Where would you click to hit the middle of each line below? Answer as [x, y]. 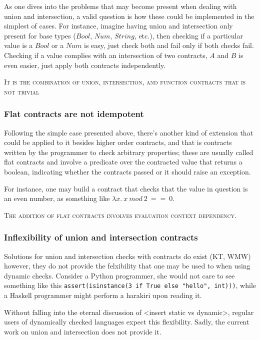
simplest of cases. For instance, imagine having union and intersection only [118, 26]
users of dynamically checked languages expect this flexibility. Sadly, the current [127, 322]
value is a [18, 45]
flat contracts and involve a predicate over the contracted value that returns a [123, 162]
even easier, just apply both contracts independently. [85, 65]
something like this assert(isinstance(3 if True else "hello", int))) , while [130, 285]
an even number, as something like [57, 198]
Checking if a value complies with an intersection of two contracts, [106, 55]
